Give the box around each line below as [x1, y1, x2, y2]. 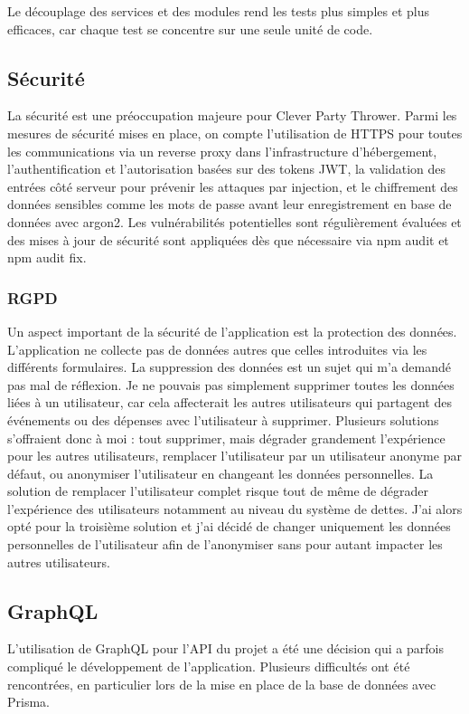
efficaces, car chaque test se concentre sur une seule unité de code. [7, 19, 373, 38]
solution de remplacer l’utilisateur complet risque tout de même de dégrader [7, 481, 428, 500]
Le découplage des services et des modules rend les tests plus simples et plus [7, 2, 429, 20]
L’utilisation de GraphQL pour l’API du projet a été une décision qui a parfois [7, 639, 444, 658]
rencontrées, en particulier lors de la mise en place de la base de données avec [7, 674, 436, 693]
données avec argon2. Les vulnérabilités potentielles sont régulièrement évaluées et [7, 212, 462, 231]
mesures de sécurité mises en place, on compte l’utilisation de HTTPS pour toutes [7, 123, 463, 142]
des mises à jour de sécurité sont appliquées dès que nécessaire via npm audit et [7, 230, 449, 249]
